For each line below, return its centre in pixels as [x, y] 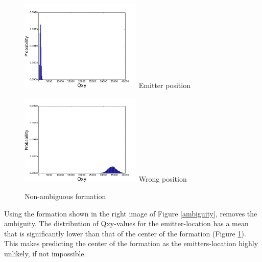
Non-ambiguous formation [65, 196]
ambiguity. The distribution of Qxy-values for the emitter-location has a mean [126, 223]
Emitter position [164, 85]
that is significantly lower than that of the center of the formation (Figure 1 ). [125, 233]
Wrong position [163, 179]
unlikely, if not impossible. [45, 253]
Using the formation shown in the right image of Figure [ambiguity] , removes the [131, 213]
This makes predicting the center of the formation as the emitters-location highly [131, 243]
